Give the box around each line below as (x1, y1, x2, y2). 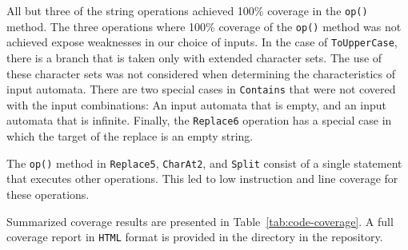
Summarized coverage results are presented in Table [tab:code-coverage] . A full (6, 212, 394, 229)
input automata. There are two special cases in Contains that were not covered (6, 81, 396, 97)
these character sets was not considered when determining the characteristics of (6, 65, 396, 81)
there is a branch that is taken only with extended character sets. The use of (6, 49, 382, 65)
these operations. (6, 185, 90, 202)
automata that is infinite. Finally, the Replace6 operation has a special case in (6, 112, 392, 129)
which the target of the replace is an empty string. (6, 128, 254, 145)
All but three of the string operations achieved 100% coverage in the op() (6, 2, 368, 18)
